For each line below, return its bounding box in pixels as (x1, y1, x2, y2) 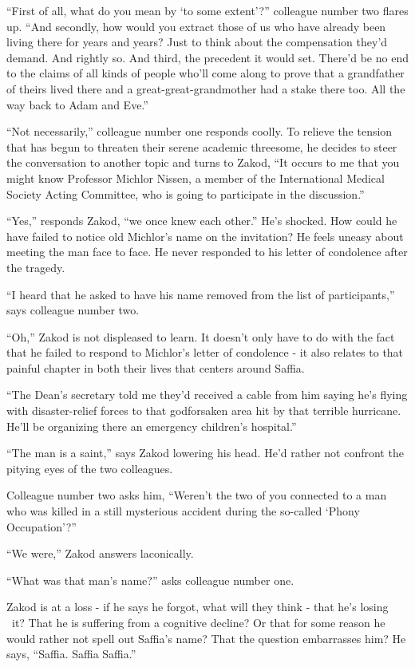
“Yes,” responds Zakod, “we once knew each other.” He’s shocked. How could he (6, 212, 397, 229)
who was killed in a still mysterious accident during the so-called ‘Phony (6, 503, 360, 519)
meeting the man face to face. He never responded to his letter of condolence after (6, 243, 408, 260)
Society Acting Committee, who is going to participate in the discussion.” (6, 185, 365, 202)
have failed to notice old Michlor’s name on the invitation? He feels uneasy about (6, 227, 404, 244)
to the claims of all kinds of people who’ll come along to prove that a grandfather (6, 65, 405, 81)
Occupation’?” (6, 518, 77, 535)
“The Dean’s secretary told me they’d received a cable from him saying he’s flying (6, 386, 408, 403)
